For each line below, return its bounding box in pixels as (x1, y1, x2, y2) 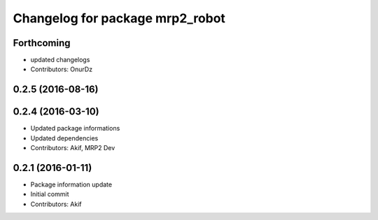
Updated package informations (30, 124, 120, 133)
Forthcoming (13, 37, 71, 49)
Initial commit (30, 190, 69, 198)
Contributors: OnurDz (30, 65, 93, 73)
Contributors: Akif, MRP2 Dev (30, 144, 115, 152)
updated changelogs (30, 56, 90, 64)
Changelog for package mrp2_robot (13, 10, 225, 26)
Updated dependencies (30, 133, 99, 142)
